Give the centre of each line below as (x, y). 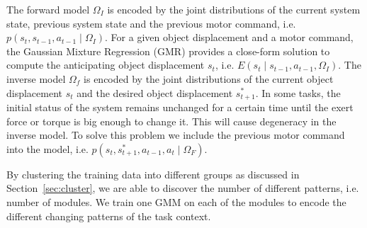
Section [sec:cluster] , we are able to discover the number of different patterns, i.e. (183, 188)
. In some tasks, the (298, 92)
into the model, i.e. (47, 148)
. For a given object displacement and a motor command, (229, 37)
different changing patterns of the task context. (109, 216)
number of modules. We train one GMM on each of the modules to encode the (176, 201)
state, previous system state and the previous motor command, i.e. (151, 23)
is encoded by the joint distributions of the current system (234, 9)
